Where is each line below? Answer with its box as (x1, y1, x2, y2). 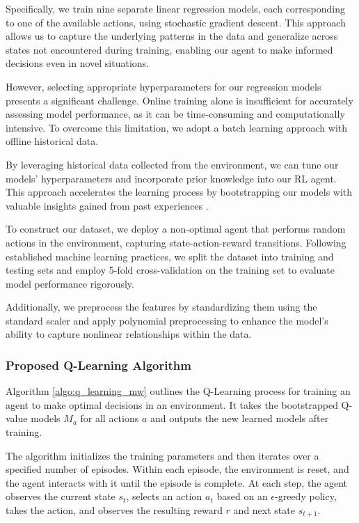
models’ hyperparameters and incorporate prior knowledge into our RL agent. (6, 171, 337, 185)
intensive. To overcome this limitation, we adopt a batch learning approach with (6, 120, 348, 134)
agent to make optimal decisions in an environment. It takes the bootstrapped (6, 397, 338, 412)
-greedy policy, (275, 489, 337, 504)
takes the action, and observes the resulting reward (6, 503, 223, 517)
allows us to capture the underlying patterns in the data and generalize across (6, 29, 338, 43)
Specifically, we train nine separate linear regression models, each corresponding (6, 1, 345, 15)
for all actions (80, 411, 139, 426)
